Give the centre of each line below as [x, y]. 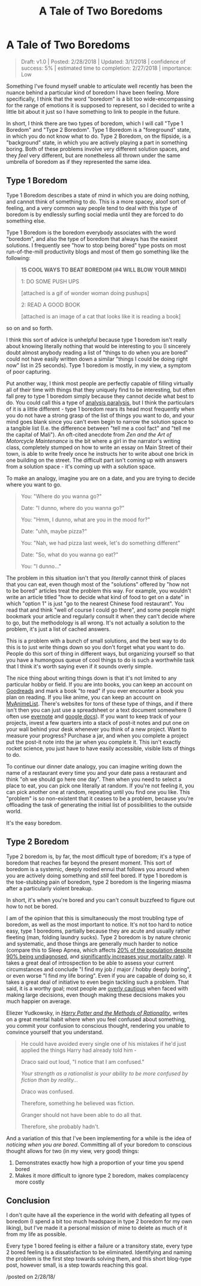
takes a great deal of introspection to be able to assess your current [90, 963]
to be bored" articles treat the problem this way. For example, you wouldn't [99, 591]
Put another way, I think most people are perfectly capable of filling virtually [100, 383]
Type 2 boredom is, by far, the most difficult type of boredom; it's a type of [99, 856]
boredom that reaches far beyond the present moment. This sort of [89, 863]
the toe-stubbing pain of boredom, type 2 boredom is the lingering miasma [99, 882]
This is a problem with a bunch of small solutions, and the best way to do [96, 641]
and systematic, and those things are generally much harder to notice [92, 943]
